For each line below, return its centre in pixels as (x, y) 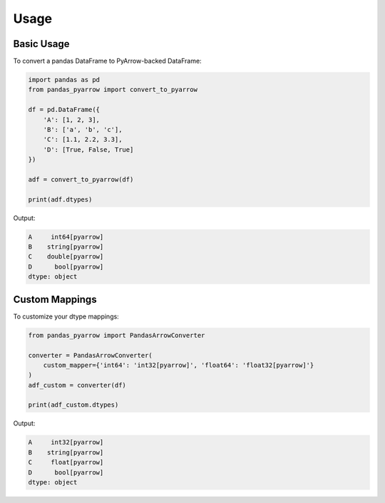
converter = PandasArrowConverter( (90, 355)
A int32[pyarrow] (66, 442)
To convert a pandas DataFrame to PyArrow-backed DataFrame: (108, 61)
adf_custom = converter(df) (77, 385)
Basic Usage (41, 44)
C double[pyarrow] (66, 257)
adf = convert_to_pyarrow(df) (81, 179)
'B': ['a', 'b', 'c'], (83, 129)
